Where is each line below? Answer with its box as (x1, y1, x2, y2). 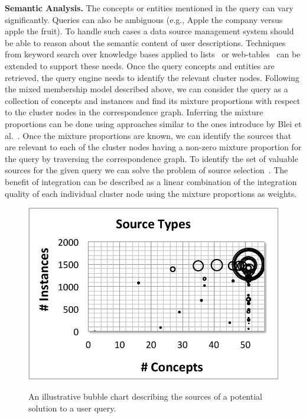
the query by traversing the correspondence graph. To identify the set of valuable (5, 152, 298, 164)
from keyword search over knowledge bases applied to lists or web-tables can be (5, 48, 301, 60)
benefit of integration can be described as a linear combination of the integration (5, 175, 297, 187)
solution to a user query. (28, 401, 116, 414)
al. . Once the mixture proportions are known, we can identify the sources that (5, 129, 291, 141)
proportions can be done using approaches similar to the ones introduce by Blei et (5, 117, 302, 129)
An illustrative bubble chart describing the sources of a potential (28, 390, 262, 403)
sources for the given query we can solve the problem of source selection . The (5, 164, 288, 176)
